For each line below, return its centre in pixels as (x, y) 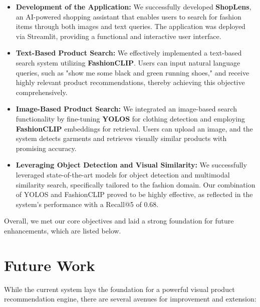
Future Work (50, 265)
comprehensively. (42, 92)
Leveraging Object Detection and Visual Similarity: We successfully (131, 165)
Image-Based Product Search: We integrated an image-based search (126, 109)
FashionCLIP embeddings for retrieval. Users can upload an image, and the (134, 128)
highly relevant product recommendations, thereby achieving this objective (130, 82)
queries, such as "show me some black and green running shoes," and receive (133, 72)
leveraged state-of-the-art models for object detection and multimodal (123, 174)
